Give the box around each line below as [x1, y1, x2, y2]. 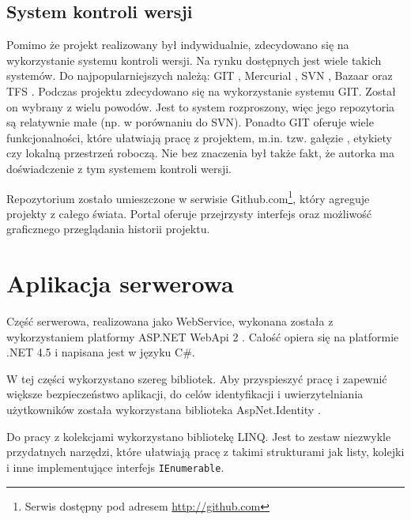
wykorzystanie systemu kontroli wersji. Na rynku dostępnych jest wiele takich [6, 51, 382, 68]
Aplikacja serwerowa [6, 267, 234, 300]
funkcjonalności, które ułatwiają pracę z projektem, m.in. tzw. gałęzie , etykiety [6, 129, 392, 145]
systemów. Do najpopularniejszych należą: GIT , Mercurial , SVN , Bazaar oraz [6, 67, 393, 84]
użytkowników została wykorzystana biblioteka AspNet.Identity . [6, 401, 321, 418]
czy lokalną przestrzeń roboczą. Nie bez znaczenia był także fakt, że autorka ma [6, 145, 394, 161]
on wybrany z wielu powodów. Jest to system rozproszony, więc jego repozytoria [6, 98, 395, 115]
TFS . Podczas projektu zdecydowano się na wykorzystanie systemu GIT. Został [6, 82, 396, 99]
